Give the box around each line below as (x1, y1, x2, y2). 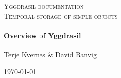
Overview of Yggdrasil (4, 30, 81, 40)
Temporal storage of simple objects (4, 10, 118, 21)
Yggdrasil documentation (4, 1, 84, 11)
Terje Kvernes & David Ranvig (4, 49, 97, 59)
